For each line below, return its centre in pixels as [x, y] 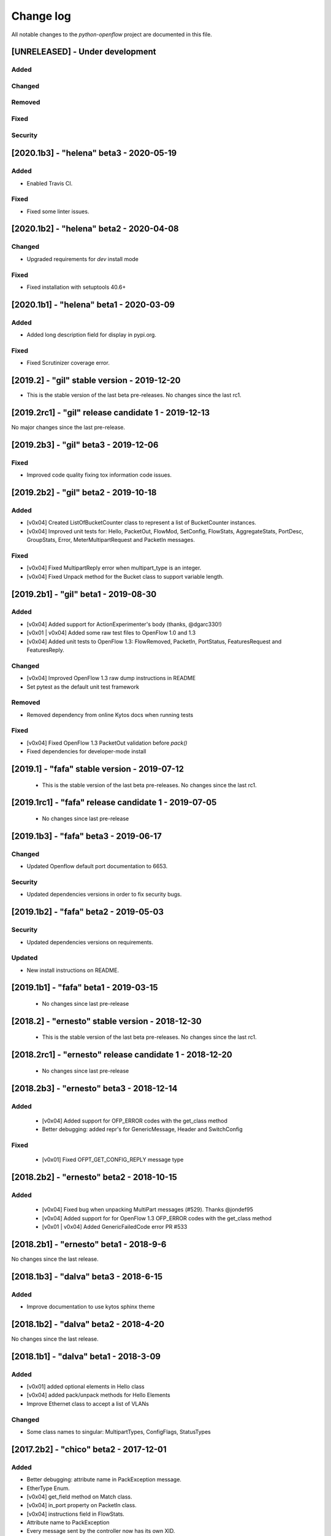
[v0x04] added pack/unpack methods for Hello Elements [99, 1395]
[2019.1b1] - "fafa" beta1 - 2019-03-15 [85, 988]
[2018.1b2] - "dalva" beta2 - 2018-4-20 [88, 1324]
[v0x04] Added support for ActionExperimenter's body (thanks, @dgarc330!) [124, 624]
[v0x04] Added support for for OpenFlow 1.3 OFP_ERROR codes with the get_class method [157, 1218]
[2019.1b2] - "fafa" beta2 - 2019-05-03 [88, 912]
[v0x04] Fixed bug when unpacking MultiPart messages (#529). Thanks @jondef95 [148, 1210]
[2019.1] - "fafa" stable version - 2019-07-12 [97, 769]
